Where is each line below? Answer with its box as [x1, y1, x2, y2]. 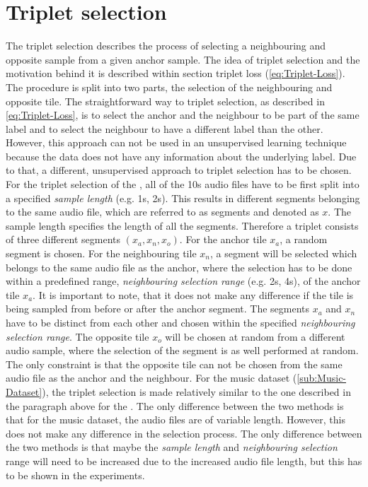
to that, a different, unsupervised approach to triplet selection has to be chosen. [6, 163, 352, 177]
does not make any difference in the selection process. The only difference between [6, 426, 362, 440]
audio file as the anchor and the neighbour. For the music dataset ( [6, 370, 297, 385]
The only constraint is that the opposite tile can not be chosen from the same [6, 356, 343, 371]
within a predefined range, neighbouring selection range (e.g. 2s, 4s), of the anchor [6, 274, 361, 288]
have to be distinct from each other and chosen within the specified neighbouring [6, 315, 355, 329]
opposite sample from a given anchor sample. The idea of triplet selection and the [6, 52, 360, 66]
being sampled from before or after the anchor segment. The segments [6, 301, 310, 316]
